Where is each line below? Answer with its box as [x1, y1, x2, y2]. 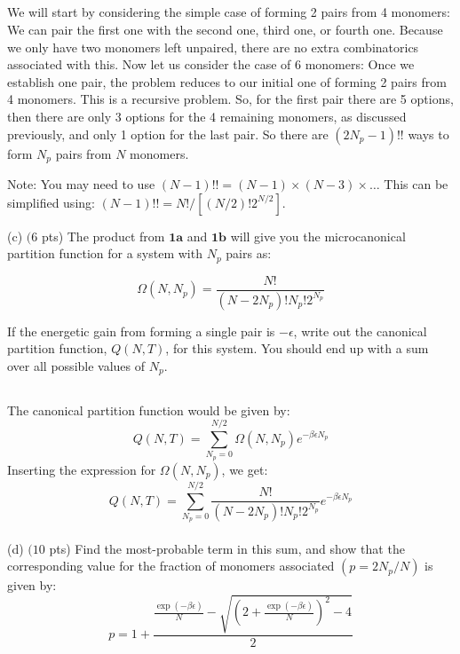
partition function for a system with [7, 244, 202, 263]
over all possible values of [7, 356, 146, 374]
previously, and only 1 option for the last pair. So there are [7, 124, 329, 143]
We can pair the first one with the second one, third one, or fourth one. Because [7, 20, 443, 38]
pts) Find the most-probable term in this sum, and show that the [49, 539, 405, 557]
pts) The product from [41, 226, 165, 245]
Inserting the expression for [7, 460, 156, 478]
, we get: [221, 460, 268, 478]
